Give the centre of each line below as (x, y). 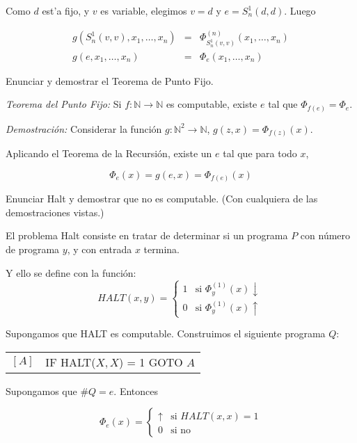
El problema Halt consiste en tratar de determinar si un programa (147, 235)
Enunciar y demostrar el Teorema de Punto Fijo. (110, 80)
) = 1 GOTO (151, 362)
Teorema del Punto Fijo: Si (64, 104)
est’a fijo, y (66, 10)
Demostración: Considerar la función (84, 128)
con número (325, 235)
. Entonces (136, 390)
